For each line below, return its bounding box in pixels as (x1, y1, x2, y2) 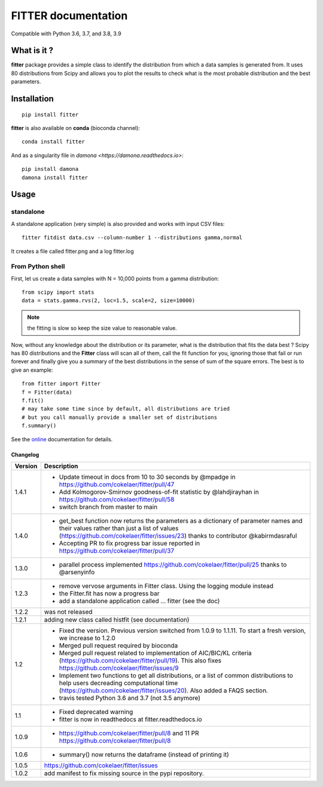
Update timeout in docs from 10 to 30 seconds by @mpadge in (59, 472, 236, 481)
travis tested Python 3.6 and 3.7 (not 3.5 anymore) (59, 693, 200, 702)
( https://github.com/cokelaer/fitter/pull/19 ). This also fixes (59, 656, 221, 665)
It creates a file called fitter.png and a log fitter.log (11, 248, 134, 255)
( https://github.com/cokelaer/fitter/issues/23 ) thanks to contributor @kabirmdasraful (59, 531, 297, 539)
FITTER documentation (11, 9, 128, 22)
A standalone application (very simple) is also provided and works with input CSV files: (11, 220, 225, 227)
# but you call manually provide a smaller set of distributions (22, 414, 218, 421)
